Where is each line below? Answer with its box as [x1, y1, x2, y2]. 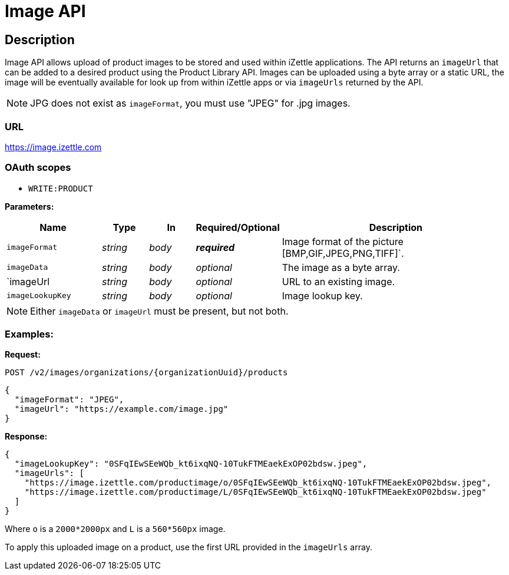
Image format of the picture [282, 235, 404, 247]
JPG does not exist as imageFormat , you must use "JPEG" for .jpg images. [30, 97, 351, 110]
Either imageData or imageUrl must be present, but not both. [30, 305, 289, 317]
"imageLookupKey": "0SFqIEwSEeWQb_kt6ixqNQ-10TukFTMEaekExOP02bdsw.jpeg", [14, 459, 368, 469]
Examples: [5, 328, 54, 341]
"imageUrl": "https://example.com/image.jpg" [14, 404, 229, 414]
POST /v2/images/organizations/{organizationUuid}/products [5, 368, 288, 378]
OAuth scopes [5, 161, 71, 174]
